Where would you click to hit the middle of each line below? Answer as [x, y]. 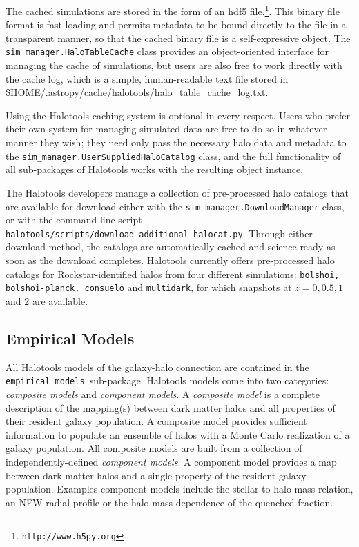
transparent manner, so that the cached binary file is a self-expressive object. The [178, 38]
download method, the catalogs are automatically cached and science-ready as [171, 247]
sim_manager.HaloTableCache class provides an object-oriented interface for [167, 51]
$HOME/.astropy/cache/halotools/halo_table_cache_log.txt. [137, 92]
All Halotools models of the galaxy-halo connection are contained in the [157, 367]
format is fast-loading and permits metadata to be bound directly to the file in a [176, 24]
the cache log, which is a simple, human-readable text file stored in [147, 78]
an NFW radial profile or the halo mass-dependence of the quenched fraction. [169, 502]
